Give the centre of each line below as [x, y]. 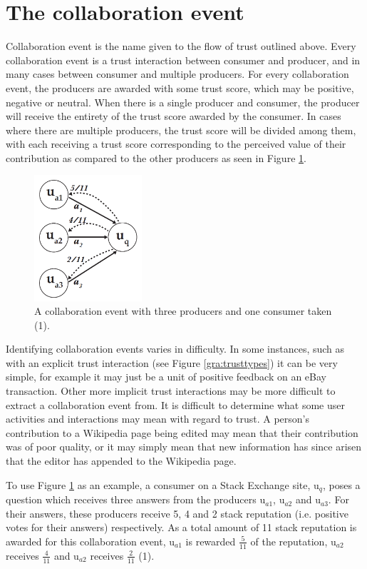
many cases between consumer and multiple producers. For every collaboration [177, 74]
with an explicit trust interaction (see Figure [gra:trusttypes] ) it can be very [172, 362]
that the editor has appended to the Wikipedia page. [121, 461]
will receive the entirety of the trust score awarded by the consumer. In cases [174, 116]
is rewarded [211, 541]
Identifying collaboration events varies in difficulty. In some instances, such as [175, 349]
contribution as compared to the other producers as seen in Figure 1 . [156, 157]
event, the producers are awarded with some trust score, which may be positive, [180, 87]
